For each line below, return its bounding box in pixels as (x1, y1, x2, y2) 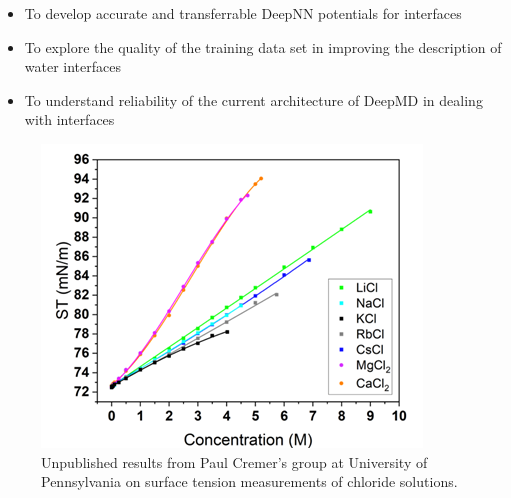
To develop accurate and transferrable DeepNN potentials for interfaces (24, 3, 462, 23)
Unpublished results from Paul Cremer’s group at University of (41, 451, 428, 472)
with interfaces (24, 109, 115, 130)
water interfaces (24, 56, 121, 77)
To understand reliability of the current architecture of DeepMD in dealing (24, 89, 483, 110)
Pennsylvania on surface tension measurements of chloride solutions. (41, 471, 458, 492)
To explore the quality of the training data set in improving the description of (24, 36, 502, 57)
